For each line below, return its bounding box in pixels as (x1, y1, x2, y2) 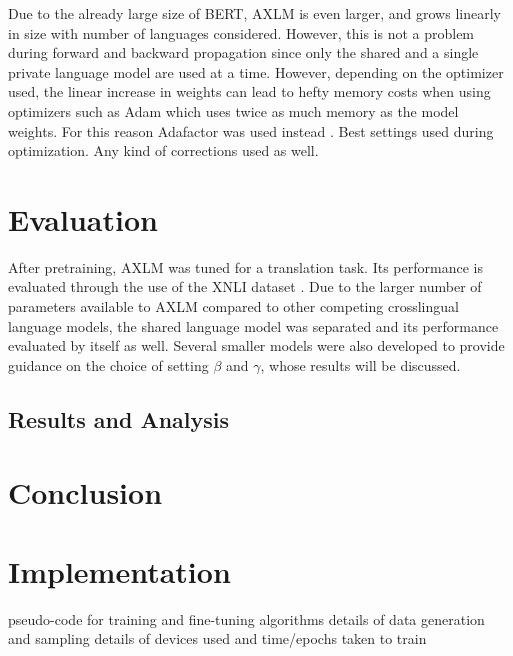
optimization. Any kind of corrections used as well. (8, 140, 319, 161)
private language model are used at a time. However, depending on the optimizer (8, 61, 504, 82)
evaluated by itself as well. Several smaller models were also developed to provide (8, 335, 505, 356)
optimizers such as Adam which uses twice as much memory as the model (8, 100, 459, 121)
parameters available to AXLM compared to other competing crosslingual (8, 296, 459, 317)
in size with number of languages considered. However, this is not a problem (8, 22, 475, 43)
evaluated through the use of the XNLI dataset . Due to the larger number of (8, 276, 482, 297)
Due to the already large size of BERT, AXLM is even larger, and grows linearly (8, 3, 501, 23)
